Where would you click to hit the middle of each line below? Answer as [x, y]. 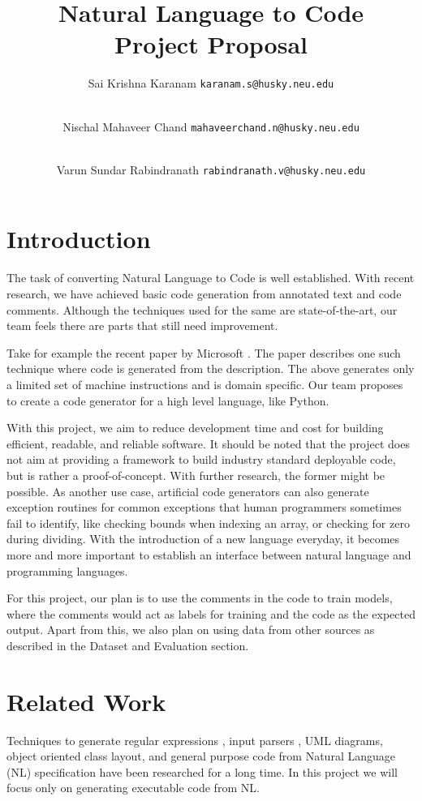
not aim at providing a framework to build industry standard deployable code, [201, 459]
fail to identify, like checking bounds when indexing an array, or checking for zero [208, 523]
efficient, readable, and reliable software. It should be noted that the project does [208, 443]
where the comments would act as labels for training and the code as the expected [211, 613]
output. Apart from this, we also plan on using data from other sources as [191, 630]
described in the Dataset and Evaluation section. [128, 645]
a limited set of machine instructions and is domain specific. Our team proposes [205, 384]
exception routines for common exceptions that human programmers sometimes [204, 507]
